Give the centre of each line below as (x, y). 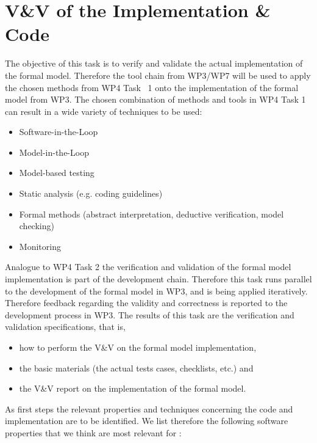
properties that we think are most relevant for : (93, 432)
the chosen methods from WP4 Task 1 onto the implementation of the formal (152, 87)
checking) (37, 226)
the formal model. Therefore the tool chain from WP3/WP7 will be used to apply (158, 75)
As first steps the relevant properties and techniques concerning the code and (149, 408)
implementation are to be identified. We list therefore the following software (147, 421)
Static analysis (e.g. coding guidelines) (91, 193)
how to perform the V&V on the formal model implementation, (138, 347)
